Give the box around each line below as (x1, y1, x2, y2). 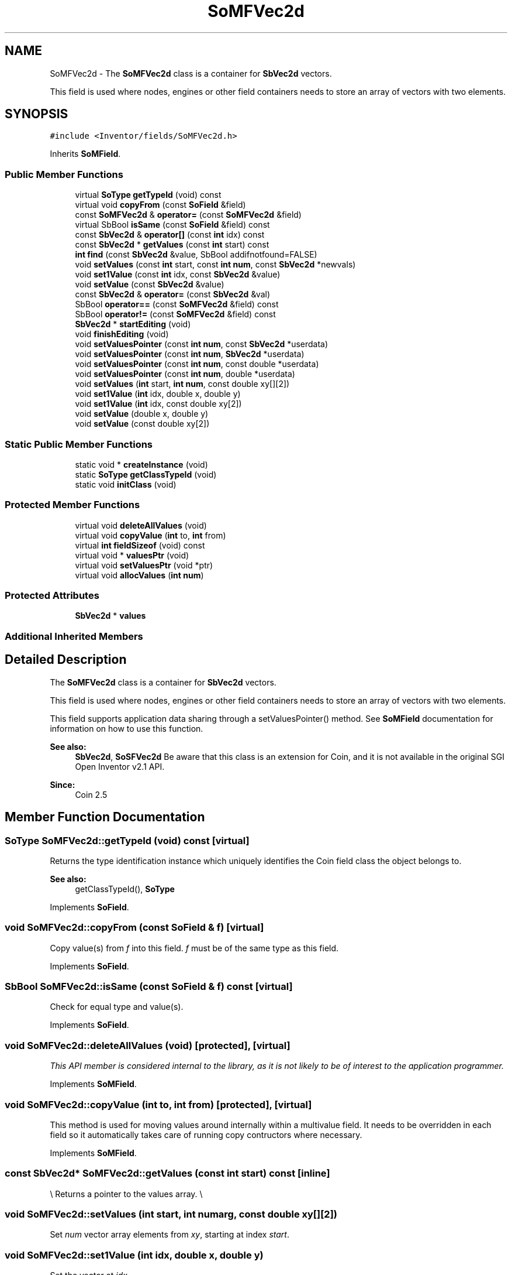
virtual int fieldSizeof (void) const (75, 540, 205, 550)
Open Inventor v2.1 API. (75, 761, 165, 772)
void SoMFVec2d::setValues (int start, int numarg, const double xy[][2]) (5, 1208, 337, 1220)
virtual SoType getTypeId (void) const (75, 190, 222, 200)
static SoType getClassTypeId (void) (75, 469, 217, 479)
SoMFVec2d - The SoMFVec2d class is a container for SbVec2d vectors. (50, 68, 332, 78)
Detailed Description (5, 652, 127, 667)
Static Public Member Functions (5, 438, 153, 450)
